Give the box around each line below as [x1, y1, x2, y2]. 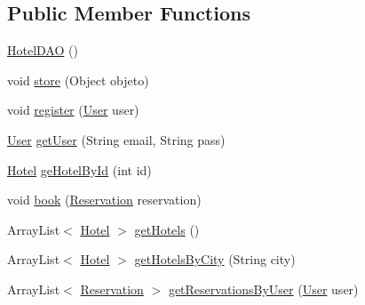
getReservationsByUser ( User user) [168, 279, 359, 298]
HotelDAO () [7, 41, 78, 60]
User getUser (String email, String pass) [7, 130, 226, 148]
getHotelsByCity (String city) [134, 250, 296, 269]
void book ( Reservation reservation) [7, 190, 202, 209]
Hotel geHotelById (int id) [7, 160, 152, 179]
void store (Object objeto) [7, 70, 149, 89]
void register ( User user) [7, 100, 139, 119]
